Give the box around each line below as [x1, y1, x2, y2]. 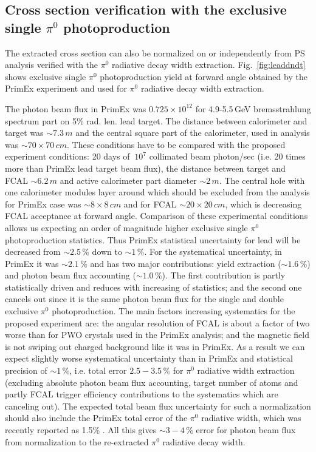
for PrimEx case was [5, 197, 81, 210]
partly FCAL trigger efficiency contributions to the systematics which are [5, 388, 278, 400]
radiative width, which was [201, 411, 301, 424]
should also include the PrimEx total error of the [5, 411, 188, 424]
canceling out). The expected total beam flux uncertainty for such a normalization [5, 399, 311, 412]
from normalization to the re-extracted [5, 435, 149, 448]
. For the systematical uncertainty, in [144, 245, 282, 258]
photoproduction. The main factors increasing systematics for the [52, 305, 295, 317]
